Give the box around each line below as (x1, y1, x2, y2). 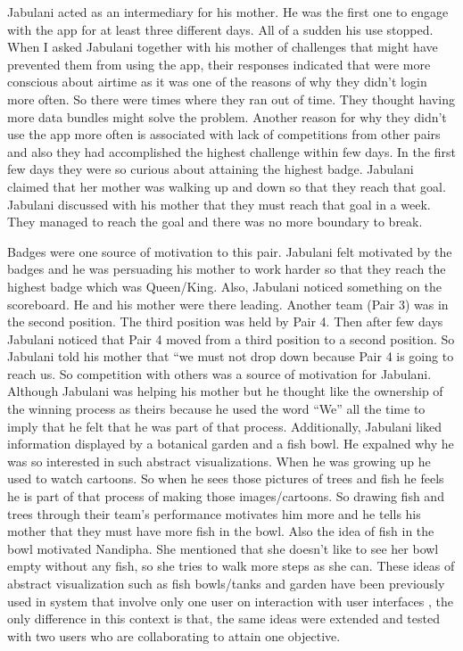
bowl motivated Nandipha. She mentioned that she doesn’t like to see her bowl (7, 539, 439, 557)
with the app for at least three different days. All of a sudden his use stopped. (7, 20, 434, 38)
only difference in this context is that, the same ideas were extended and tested (7, 609, 440, 628)
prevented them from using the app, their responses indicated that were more (7, 54, 431, 73)
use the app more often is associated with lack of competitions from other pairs (7, 125, 441, 144)
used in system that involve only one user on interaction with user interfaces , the (7, 591, 453, 610)
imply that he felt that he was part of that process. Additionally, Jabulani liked (7, 416, 442, 435)
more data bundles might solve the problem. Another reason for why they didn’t (7, 107, 447, 126)
